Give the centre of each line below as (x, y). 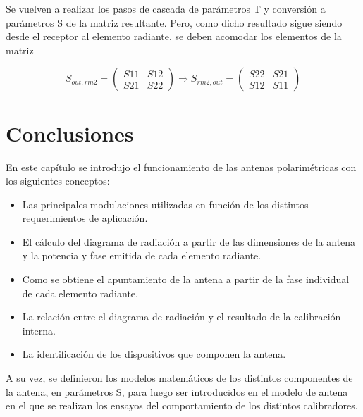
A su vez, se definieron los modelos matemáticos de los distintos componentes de (179, 378)
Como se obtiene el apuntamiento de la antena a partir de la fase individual (186, 279)
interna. (39, 330)
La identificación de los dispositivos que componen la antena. (154, 354)
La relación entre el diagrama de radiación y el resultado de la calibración (181, 317)
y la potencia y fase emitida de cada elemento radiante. (142, 255)
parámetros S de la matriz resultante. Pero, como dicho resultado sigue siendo (174, 22)
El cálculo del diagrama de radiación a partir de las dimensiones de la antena (189, 241)
